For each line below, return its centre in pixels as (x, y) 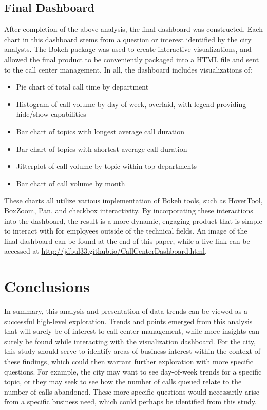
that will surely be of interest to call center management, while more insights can (132, 331)
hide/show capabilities (51, 114)
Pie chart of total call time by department (82, 87)
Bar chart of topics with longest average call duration (100, 131)
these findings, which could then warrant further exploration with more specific (129, 361)
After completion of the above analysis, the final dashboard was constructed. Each (133, 29)
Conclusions (47, 286)
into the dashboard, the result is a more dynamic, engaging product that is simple (133, 220)
